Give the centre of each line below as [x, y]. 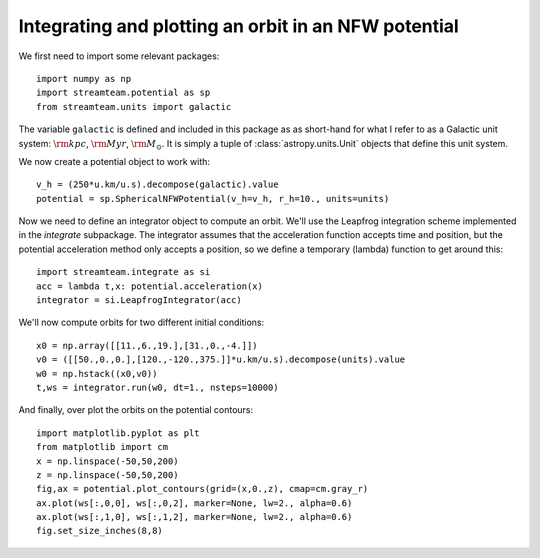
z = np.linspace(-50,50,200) [107, 474]
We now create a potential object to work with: [114, 161]
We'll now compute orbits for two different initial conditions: [141, 322]
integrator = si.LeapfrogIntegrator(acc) [139, 300]
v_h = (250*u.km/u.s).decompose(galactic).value [157, 184]
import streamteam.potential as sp [123, 93]
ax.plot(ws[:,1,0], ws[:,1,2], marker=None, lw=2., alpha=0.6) [194, 517]
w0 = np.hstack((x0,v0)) [97, 373]
